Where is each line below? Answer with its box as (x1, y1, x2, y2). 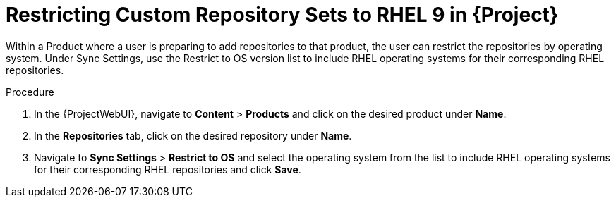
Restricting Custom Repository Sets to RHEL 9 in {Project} (6, 3, 559, 27)
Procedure (6, 85, 54, 98)
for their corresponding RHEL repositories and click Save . (34, 163, 301, 176)
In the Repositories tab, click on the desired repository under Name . (34, 129, 352, 142)
